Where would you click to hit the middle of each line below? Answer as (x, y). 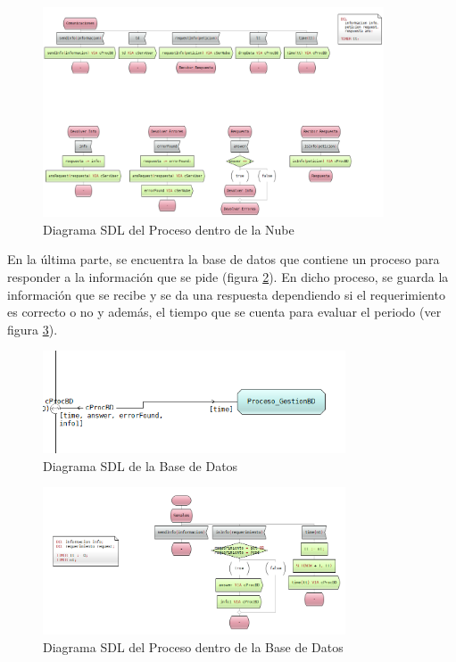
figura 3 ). (33, 329)
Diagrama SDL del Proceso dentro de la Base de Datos (193, 646)
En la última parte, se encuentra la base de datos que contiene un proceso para (224, 259)
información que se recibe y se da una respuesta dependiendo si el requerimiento (226, 294)
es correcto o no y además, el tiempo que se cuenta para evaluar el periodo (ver (224, 312)
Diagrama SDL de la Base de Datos (141, 465)
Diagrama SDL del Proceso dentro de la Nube (169, 229)
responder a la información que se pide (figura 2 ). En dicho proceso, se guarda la (228, 276)
